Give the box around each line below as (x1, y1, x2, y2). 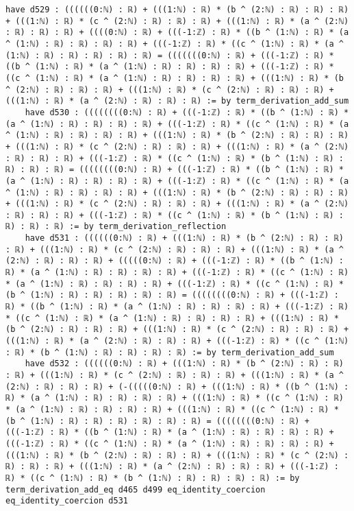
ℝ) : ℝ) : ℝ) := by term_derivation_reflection (5, 222, 227, 232)
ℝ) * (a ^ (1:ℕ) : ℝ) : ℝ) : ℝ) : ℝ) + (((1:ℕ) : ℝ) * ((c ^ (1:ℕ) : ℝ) (5, 393, 344, 403)
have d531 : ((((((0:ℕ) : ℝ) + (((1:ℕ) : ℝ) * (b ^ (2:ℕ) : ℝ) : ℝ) (25, 233, 344, 243)
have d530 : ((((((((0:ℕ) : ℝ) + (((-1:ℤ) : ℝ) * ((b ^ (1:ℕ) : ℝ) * (25, 107, 349, 117)
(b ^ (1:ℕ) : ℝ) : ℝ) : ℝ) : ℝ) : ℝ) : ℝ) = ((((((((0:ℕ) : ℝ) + (5, 416, 309, 426)
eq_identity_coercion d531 (5, 496, 128, 506)
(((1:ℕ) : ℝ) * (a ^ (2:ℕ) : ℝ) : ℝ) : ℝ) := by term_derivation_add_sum (5, 96, 349, 106)
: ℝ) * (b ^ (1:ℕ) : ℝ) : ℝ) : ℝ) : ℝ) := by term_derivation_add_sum (5, 347, 334, 357)
